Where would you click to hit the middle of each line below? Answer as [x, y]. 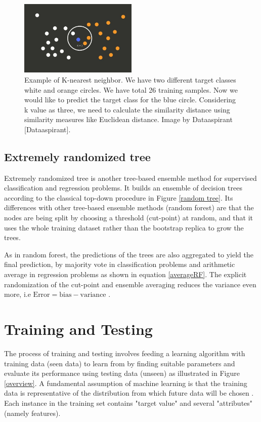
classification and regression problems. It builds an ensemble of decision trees [123, 188]
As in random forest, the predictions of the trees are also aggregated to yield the [129, 254]
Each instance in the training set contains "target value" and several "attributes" [128, 402]
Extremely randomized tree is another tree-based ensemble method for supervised [130, 178]
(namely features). [32, 413]
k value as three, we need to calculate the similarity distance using [127, 109]
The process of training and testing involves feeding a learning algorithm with [125, 353]
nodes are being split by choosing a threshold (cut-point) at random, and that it [129, 218]
